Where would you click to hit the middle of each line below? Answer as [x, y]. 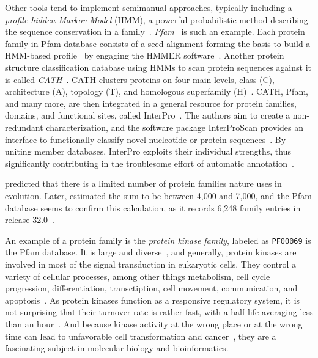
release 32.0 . [30, 220]
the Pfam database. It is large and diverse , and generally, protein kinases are [151, 252]
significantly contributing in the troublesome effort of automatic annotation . [150, 163]
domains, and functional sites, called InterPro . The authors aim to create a [148, 115]
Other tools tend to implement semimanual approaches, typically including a [149, 7]
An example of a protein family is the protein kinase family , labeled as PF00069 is [158, 240]
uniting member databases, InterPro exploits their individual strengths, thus [148, 151]
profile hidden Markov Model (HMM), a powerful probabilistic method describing [157, 19]
